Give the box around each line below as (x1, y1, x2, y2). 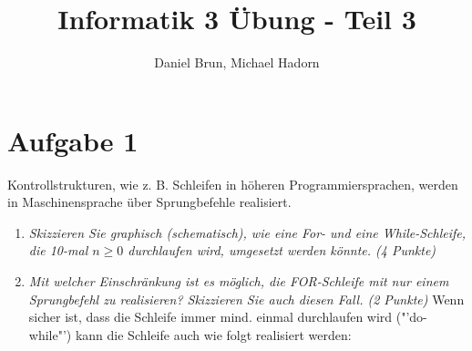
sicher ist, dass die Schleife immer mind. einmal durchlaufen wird (28, 307, 393, 326)
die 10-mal (28, 241, 88, 260)
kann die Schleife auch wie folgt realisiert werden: (75, 325, 352, 344)
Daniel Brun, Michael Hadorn (154, 53, 320, 72)
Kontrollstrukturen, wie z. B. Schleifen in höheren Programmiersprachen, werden (7, 174, 458, 193)
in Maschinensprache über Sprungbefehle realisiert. (7, 192, 292, 212)
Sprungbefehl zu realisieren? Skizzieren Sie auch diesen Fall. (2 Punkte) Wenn (28, 289, 465, 308)
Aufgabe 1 (7, 121, 139, 159)
